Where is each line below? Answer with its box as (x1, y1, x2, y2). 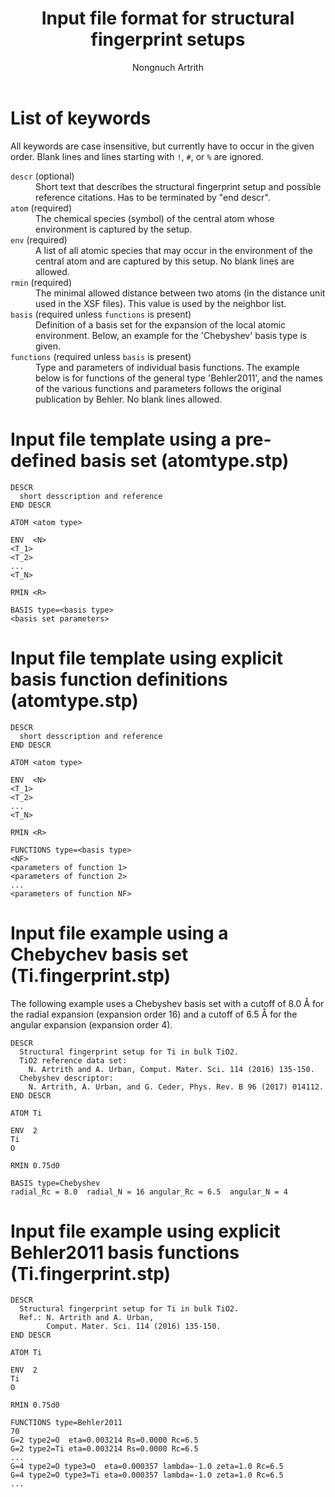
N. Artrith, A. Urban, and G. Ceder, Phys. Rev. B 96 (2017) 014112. (28, 1082, 325, 1092)
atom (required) (10, 202, 73, 214)
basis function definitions (10, 668, 228, 691)
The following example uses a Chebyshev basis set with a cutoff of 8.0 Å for (10, 997, 325, 1009)
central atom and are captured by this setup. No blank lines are (35, 255, 295, 267)
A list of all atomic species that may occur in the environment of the (35, 244, 314, 256)
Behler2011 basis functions (10, 1241, 240, 1264)
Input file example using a (10, 922, 229, 944)
